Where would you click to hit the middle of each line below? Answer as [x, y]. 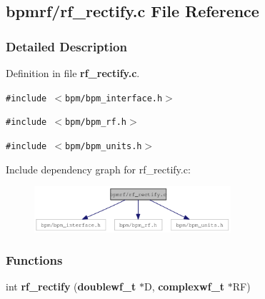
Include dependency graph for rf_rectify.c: [98, 169]
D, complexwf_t [184, 287]
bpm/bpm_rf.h [96, 122]
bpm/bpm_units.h [104, 146]
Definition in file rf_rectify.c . [73, 73]
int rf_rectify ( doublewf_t [71, 287]
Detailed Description [66, 46]
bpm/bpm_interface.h [114, 98]
